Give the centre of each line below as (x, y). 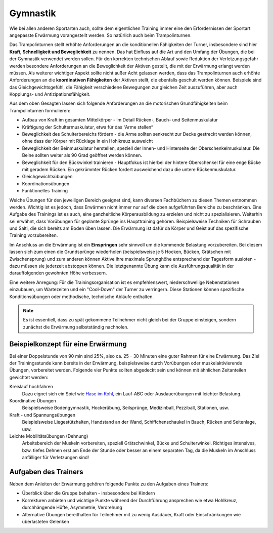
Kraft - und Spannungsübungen (42, 415)
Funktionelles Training (45, 191)
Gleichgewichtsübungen (47, 177)
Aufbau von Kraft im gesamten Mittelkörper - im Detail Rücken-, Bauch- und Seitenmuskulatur (120, 120)
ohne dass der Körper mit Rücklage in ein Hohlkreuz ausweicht (87, 141)
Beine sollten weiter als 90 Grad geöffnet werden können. (82, 155)
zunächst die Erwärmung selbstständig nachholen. (76, 327)
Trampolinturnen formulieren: (40, 110)
